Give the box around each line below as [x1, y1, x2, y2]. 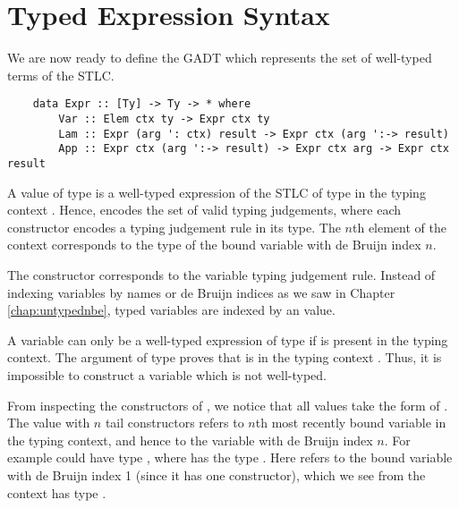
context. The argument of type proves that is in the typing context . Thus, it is [7, 348, 442, 367]
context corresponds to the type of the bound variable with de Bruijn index [7, 235, 421, 254]
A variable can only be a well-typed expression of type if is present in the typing [7, 330, 448, 349]
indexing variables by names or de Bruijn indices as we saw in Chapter [7, 283, 395, 301]
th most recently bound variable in [255, 413, 446, 432]
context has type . [7, 483, 106, 502]
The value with [7, 413, 90, 432]
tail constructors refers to [105, 413, 244, 432]
